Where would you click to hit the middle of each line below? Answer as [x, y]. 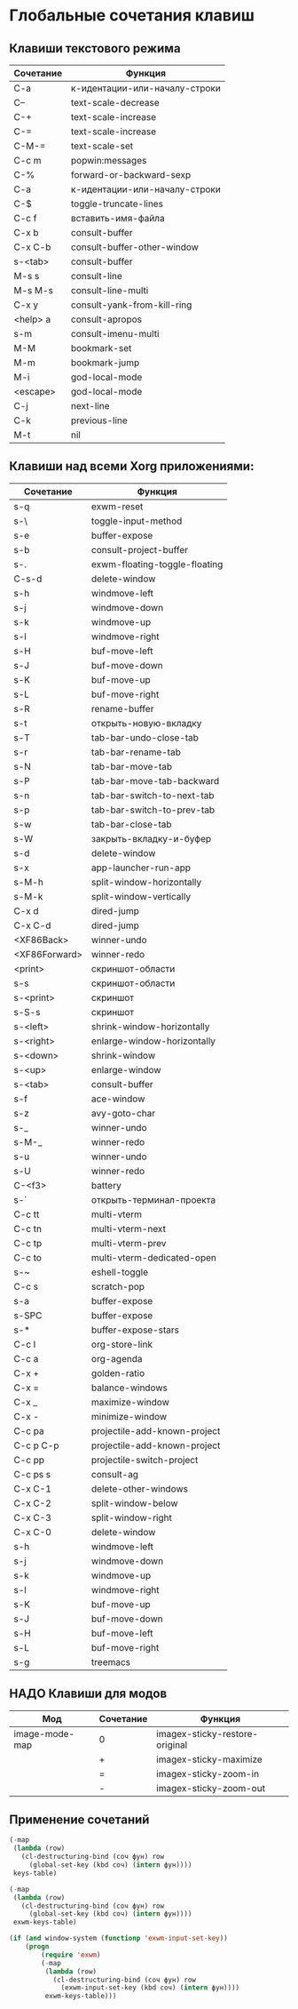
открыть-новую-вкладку [147, 723]
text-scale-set [102, 146]
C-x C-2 [32, 1503]
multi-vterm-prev [129, 1243]
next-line [90, 406]
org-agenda [117, 1358]
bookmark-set [101, 348]
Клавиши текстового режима [95, 48]
